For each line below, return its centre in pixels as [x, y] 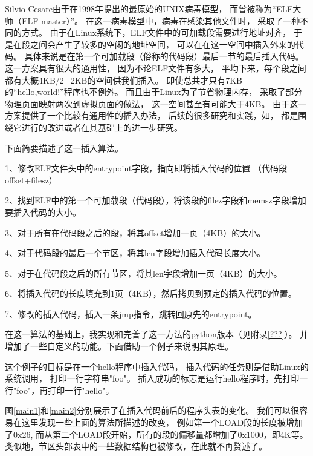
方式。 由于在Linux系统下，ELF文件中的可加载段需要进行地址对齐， [156, 32]
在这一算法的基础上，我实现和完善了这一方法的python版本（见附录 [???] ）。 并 [157, 334]
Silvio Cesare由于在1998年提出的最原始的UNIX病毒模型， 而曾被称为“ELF [149, 8]
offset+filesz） [31, 180]
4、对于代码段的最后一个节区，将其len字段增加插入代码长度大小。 [135, 253]
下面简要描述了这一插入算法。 [64, 147]
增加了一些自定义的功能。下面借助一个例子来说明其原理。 [119, 346]
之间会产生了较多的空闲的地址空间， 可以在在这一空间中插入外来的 [163, 44]
